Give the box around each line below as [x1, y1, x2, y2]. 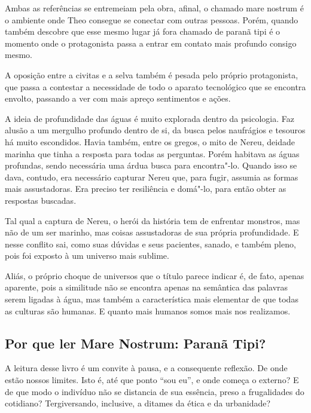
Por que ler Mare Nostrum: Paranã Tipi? [5, 334, 266, 352]
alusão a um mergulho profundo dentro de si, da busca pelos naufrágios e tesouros [5, 124, 306, 136]
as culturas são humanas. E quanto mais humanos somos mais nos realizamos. [5, 304, 291, 317]
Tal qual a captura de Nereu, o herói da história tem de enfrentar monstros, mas [5, 214, 300, 227]
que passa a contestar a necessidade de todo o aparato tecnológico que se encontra [5, 80, 306, 93]
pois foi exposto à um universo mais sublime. [5, 249, 169, 262]
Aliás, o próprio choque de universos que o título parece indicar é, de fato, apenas [5, 269, 304, 282]
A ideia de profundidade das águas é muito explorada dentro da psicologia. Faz [5, 112, 294, 124]
